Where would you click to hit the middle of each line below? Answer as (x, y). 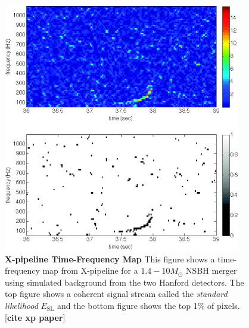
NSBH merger (211, 270)
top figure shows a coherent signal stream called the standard (116, 294)
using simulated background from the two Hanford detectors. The (125, 282)
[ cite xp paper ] (35, 317)
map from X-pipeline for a (90, 270)
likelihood (21, 305)
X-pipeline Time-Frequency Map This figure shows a (110, 259)
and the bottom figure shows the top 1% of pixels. (148, 305)
